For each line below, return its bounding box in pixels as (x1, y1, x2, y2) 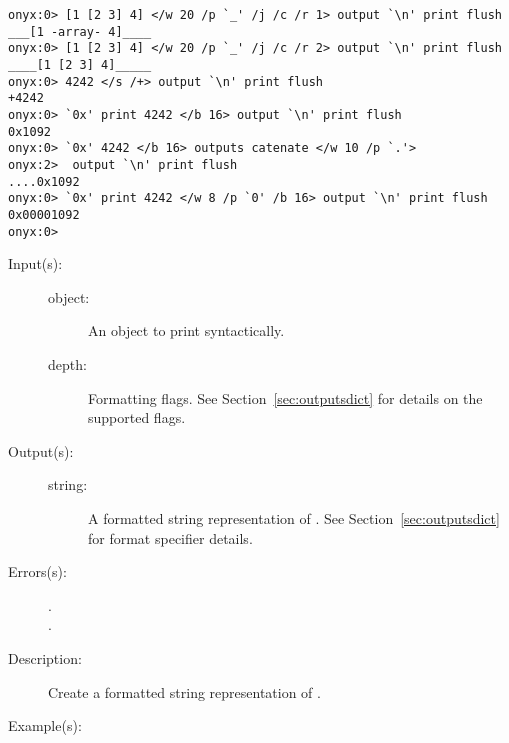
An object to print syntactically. (88, 320, 285, 341)
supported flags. (88, 407, 186, 428)
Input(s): (8, 253, 63, 274)
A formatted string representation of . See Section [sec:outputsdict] (88, 507, 500, 528)
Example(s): (8, 715, 82, 736)
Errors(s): (8, 561, 67, 582)
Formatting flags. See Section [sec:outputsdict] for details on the (88, 387, 483, 408)
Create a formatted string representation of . (48, 681, 321, 702)
